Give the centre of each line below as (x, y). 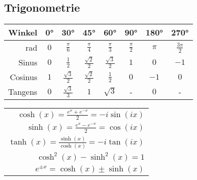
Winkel (23, 32)
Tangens (23, 92)
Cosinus (24, 77)
